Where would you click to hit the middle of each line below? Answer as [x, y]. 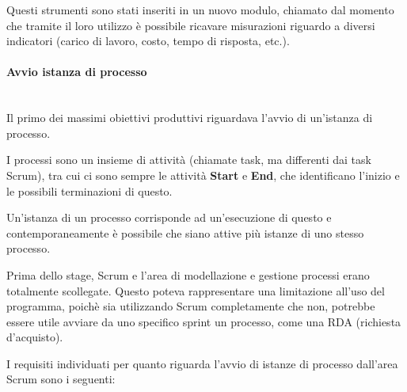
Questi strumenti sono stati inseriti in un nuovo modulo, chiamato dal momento [200, 10]
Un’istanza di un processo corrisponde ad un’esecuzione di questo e [169, 217]
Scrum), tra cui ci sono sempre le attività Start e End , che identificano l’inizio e [203, 175]
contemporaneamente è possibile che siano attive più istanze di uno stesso [185, 232]
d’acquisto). [35, 337]
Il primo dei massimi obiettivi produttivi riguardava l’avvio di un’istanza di [190, 118]
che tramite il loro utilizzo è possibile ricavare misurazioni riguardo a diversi [191, 25]
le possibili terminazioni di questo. [89, 190]
